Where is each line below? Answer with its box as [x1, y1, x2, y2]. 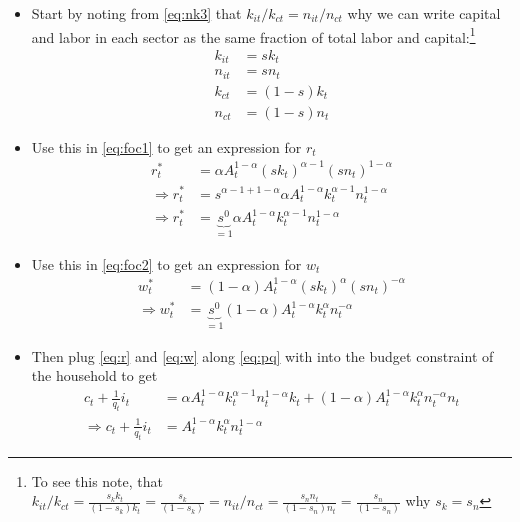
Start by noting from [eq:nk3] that [31, 3, 242, 23]
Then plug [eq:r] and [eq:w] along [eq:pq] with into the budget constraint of [31, 345, 494, 366]
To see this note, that [31, 470, 163, 491]
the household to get [31, 365, 158, 386]
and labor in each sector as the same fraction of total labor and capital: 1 [31, 23, 476, 47]
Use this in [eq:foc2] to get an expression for [31, 253, 302, 274]
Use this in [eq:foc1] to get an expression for [31, 136, 302, 157]
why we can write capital [347, 3, 501, 23]
